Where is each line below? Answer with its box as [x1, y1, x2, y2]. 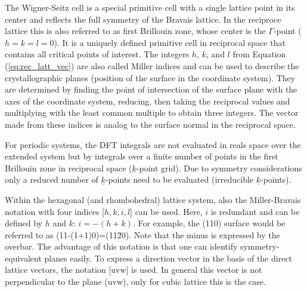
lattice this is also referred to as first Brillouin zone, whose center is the [5, 24, 266, 37]
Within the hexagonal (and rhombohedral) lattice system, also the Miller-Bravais [5, 193, 301, 205]
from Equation [232, 48, 286, 60]
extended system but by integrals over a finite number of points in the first [5, 150, 278, 162]
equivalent [5, 251, 42, 264]
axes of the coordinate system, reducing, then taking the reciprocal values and [5, 94, 290, 107]
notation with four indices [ [5, 205, 104, 217]
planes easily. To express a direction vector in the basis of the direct [44, 251, 293, 264]
